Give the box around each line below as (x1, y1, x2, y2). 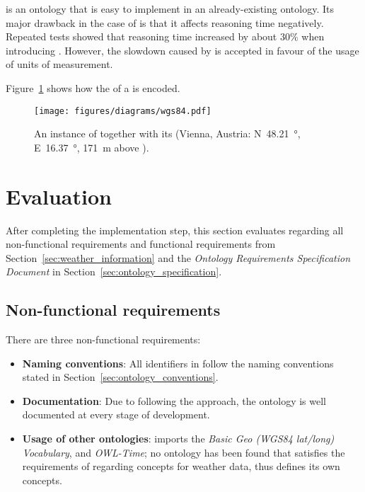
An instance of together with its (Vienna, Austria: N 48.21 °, (34, 126, 301, 141)
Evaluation (6, 181, 112, 210)
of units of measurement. (6, 57, 113, 71)
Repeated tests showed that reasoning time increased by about (6, 29, 277, 44)
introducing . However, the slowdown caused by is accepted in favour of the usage (6, 42, 359, 57)
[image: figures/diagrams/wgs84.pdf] (34, 105, 212, 116)
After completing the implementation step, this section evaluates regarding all (6, 222, 344, 237)
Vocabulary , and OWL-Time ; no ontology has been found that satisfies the (22, 445, 345, 459)
